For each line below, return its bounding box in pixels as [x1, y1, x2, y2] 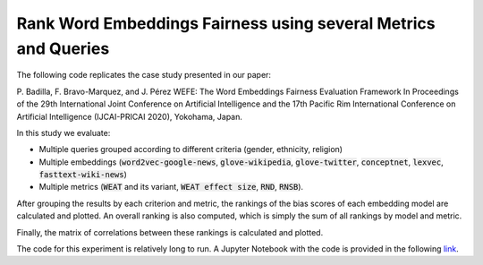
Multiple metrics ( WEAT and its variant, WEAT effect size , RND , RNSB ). [38, 182, 304, 192]
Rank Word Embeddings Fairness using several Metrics [16, 13, 436, 33]
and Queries [16, 38, 110, 58]
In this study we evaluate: [16, 127, 111, 138]
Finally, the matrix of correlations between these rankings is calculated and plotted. [16, 227, 324, 237]
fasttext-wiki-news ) [38, 169, 127, 180]
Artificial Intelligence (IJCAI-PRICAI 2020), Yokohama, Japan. [16, 111, 243, 122]
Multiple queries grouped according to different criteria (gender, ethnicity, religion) [38, 144, 343, 155]
